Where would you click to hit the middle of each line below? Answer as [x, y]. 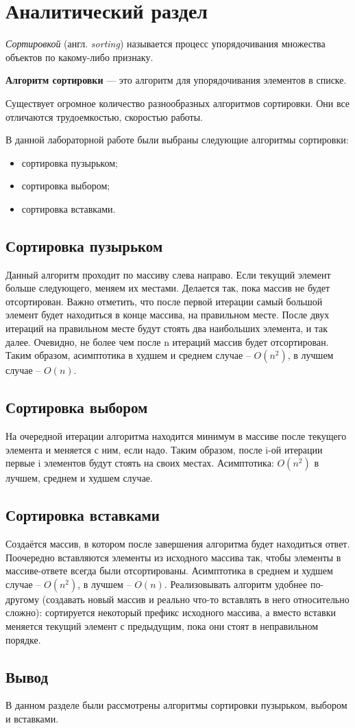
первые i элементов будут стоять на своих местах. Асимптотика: [140, 463]
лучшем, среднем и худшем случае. [79, 478]
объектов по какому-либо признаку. [79, 57]
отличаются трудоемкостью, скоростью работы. [105, 116]
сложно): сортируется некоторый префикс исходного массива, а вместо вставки [171, 612]
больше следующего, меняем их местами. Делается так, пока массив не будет [168, 288]
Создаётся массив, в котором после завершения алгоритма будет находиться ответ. [178, 544]
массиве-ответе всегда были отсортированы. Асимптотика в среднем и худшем [169, 571]
